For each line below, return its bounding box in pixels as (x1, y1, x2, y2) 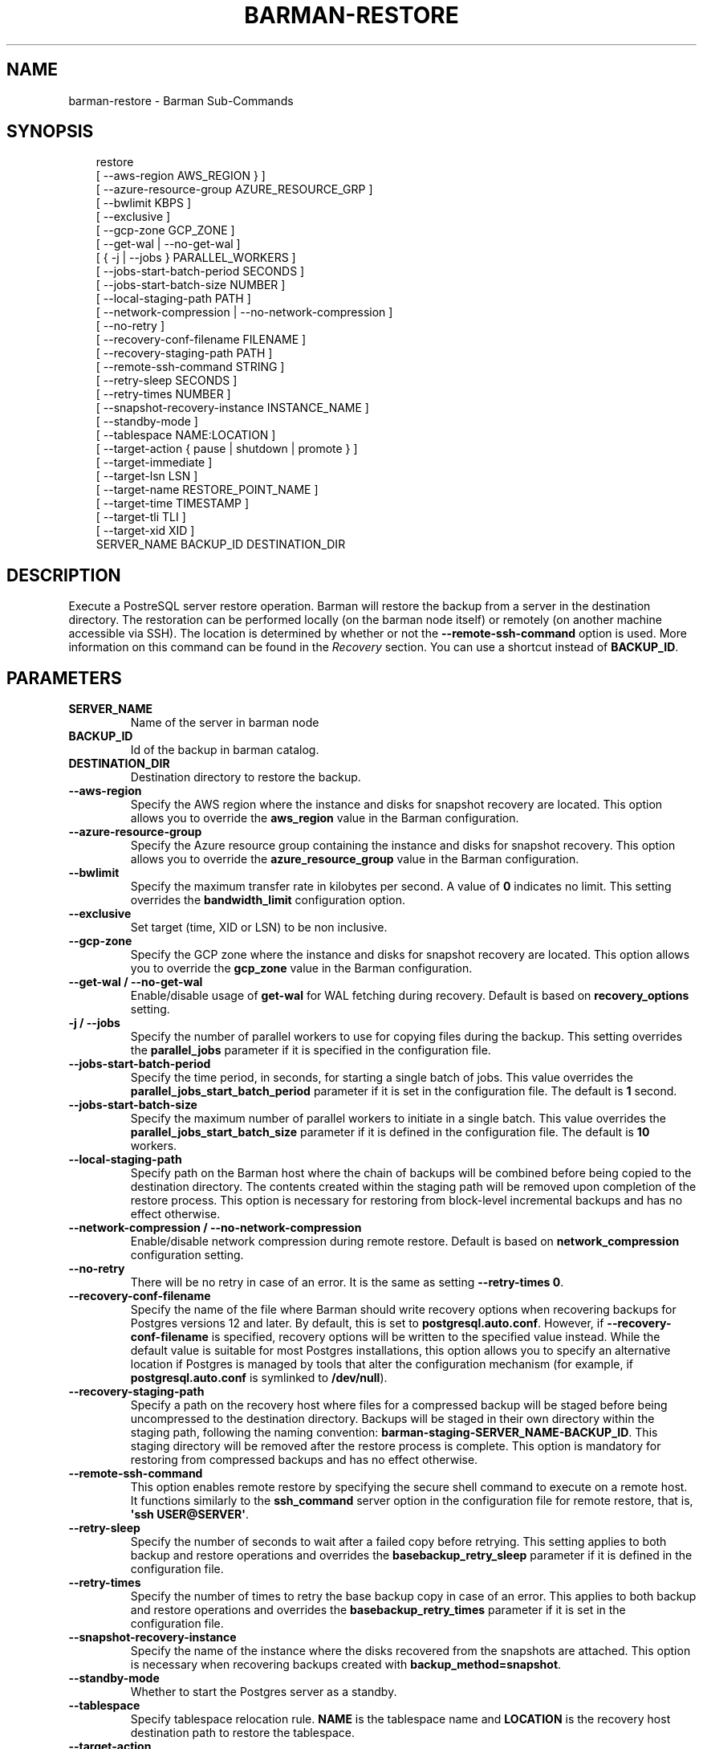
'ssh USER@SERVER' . (130, 1507, 250, 1522)
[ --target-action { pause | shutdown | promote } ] (95, 442, 358, 456)
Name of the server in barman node (130, 715, 319, 730)
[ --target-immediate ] (95, 455, 213, 470)
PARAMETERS (6, 667, 122, 688)
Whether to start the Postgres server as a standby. (130, 1685, 397, 1699)
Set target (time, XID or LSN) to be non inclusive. (130, 920, 388, 935)
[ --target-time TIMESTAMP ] (95, 496, 250, 511)
